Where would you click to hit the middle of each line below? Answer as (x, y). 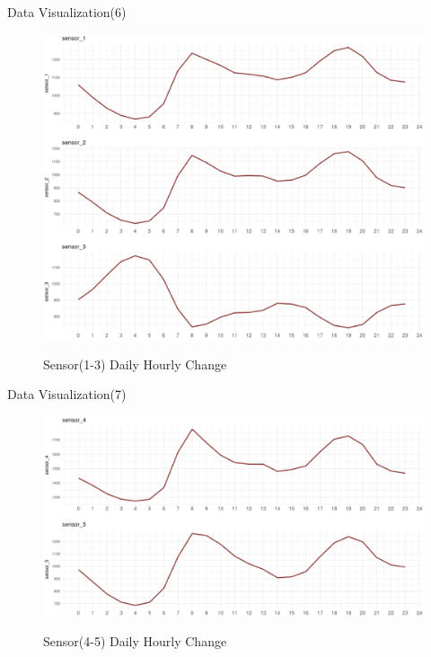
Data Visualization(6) (67, 12)
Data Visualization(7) (67, 394)
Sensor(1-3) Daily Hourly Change (135, 364)
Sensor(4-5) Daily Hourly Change (135, 641)
